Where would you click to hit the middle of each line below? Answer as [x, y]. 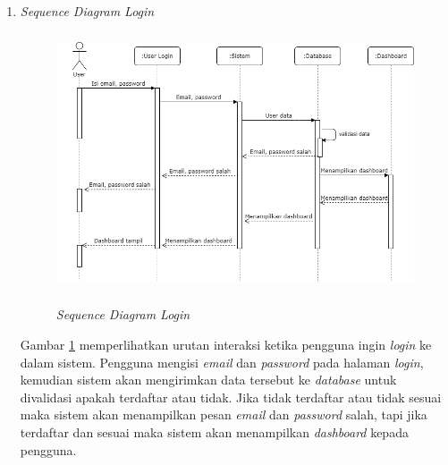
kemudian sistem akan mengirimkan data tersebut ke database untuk [208, 380]
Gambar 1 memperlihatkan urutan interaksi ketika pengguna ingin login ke [226, 345]
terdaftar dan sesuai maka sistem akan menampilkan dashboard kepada [214, 431]
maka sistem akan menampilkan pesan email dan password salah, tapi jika [224, 414]
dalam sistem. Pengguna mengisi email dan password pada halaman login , [222, 362]
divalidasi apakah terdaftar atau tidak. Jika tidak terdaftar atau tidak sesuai [231, 397]
